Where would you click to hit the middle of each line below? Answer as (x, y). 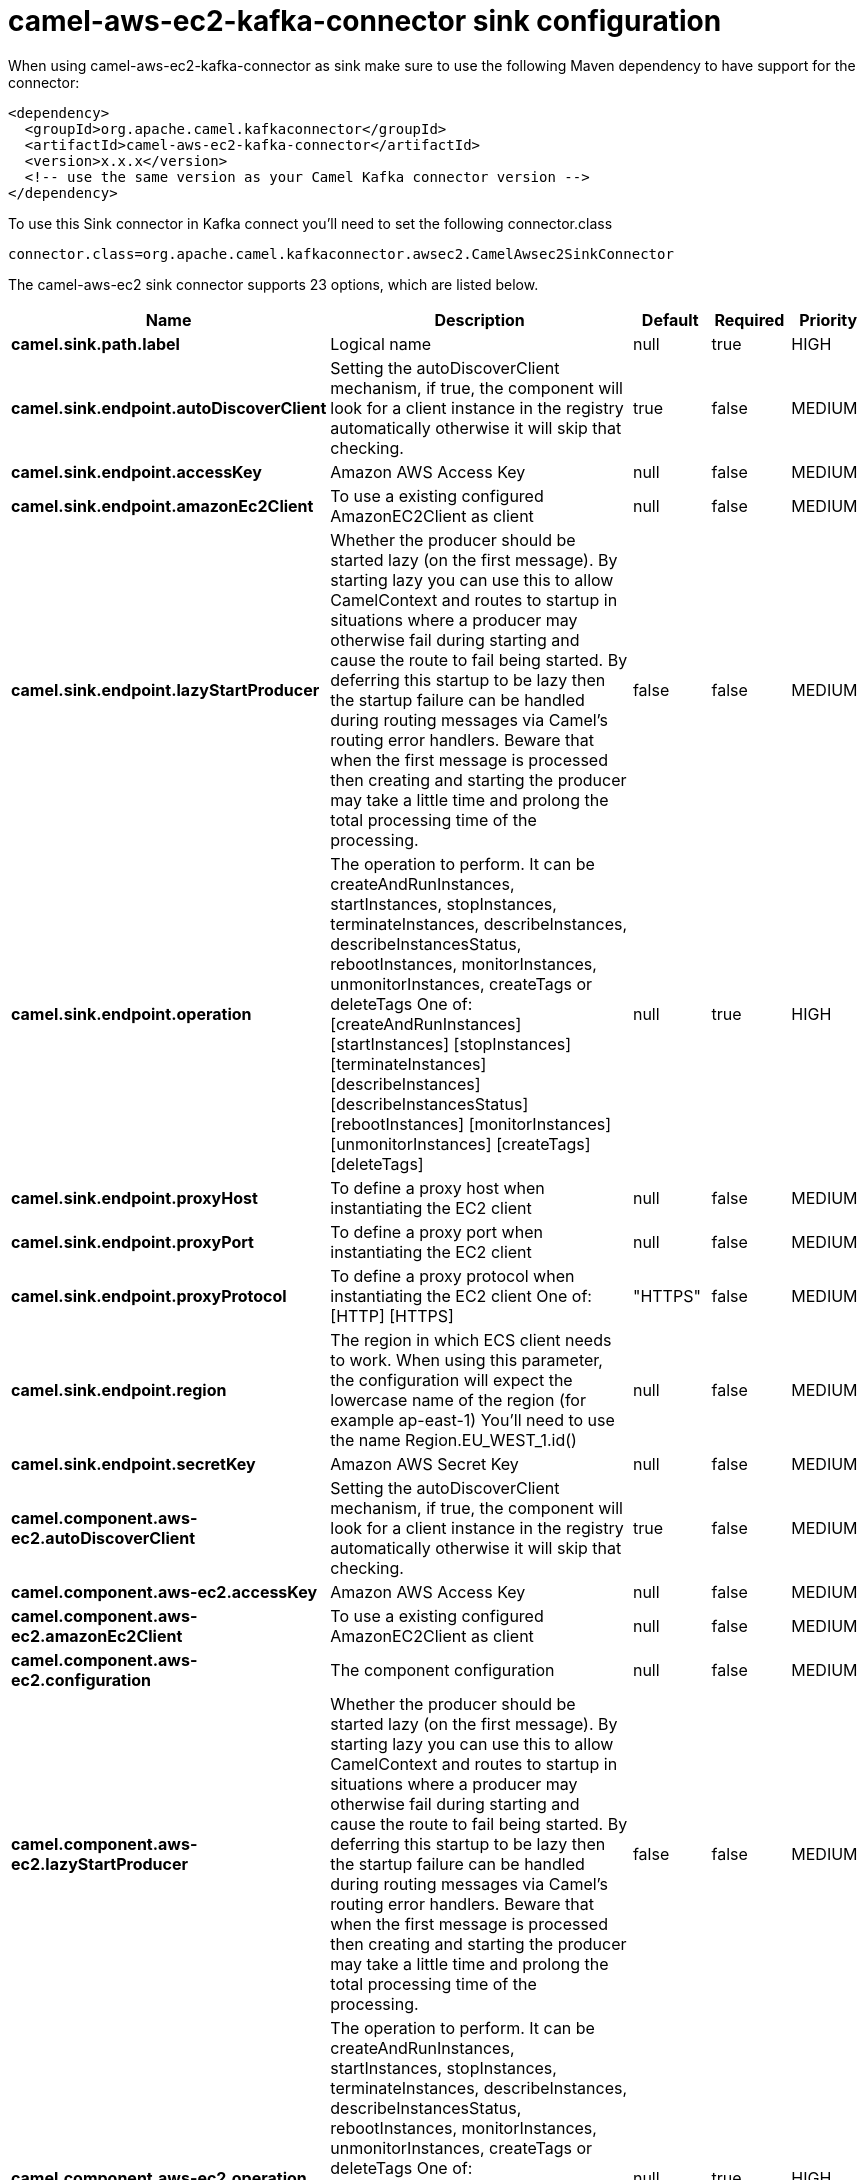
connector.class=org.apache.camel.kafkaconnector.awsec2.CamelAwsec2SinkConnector (341, 253)
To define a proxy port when (436, 1231)
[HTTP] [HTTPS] (392, 1315)
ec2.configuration (81, 1679)
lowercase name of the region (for (458, 1399)
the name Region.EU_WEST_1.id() (453, 1439)
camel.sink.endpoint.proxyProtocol (149, 1295)
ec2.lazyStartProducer (100, 1863)
